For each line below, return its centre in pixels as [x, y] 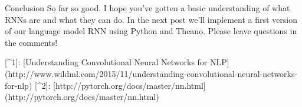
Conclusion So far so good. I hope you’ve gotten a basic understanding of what [147, 8]
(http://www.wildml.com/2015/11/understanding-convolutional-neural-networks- [151, 73]
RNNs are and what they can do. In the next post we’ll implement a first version [151, 19]
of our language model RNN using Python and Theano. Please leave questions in [151, 31]
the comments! [31, 42]
